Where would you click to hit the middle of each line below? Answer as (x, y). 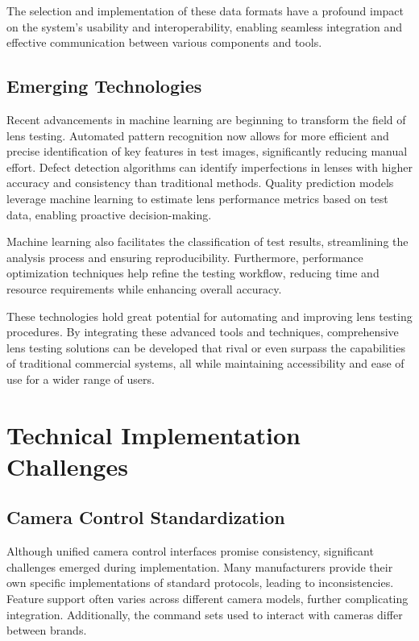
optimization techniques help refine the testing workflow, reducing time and (193, 273)
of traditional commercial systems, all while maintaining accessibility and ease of (205, 363)
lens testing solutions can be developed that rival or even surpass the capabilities (206, 347)
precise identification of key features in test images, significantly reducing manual (207, 151)
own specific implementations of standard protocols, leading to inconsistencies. (200, 583)
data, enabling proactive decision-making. (109, 214)
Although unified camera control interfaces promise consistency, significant (190, 551)
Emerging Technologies (104, 86)
